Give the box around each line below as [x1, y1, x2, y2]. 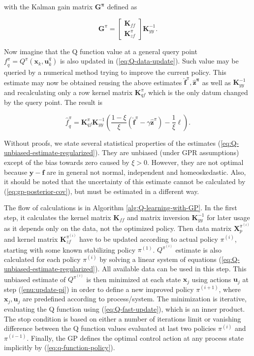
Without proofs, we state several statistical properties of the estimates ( [4, 137, 221, 148]
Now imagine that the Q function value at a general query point [4, 46, 197, 56]
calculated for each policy [4, 254, 81, 264]
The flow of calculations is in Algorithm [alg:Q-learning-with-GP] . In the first [4, 202, 237, 213]
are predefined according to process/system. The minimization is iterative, [23, 293, 247, 304]
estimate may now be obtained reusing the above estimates [4, 77, 182, 87]
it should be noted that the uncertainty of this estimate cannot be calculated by [4, 176, 246, 187]
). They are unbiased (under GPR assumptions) [95, 147, 239, 158]
